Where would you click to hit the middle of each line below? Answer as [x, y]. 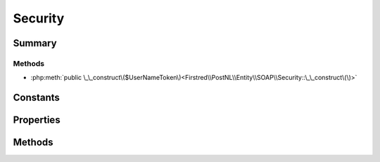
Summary [35, 43]
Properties [37, 120]
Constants [36, 98]
